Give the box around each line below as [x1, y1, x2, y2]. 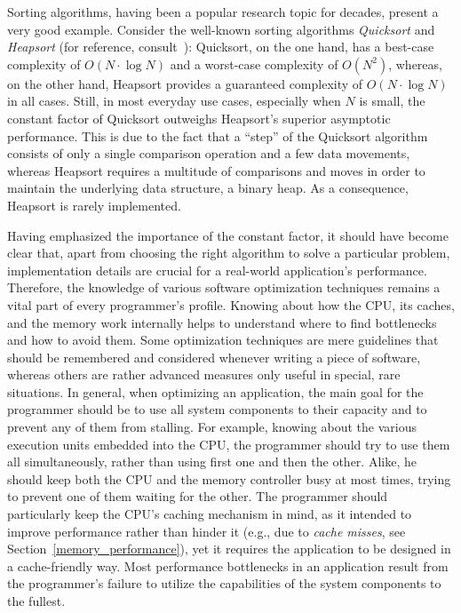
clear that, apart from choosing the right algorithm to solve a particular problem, [7, 243, 450, 262]
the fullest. [7, 592, 66, 609]
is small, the [359, 92, 425, 110]
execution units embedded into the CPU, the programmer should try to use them [7, 434, 450, 453]
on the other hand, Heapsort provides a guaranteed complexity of [7, 74, 363, 92]
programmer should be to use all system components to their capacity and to [7, 400, 427, 418]
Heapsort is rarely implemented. [7, 195, 181, 214]
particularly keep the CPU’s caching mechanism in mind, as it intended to [7, 505, 412, 523]
